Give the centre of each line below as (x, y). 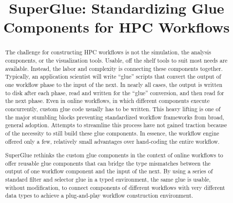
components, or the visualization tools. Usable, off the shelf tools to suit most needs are (116, 60)
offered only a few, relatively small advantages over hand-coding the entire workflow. (112, 141)
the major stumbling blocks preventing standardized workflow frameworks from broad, (115, 117)
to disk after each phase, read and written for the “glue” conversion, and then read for (115, 93)
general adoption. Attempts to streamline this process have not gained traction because (116, 125)
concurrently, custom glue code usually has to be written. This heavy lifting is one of (113, 109)
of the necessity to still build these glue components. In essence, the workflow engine (112, 133)
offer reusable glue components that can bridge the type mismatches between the (108, 163)
